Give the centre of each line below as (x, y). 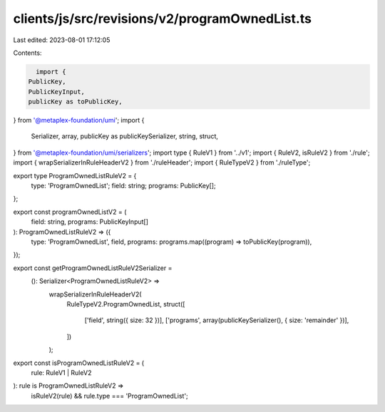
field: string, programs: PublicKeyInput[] (90, 222)
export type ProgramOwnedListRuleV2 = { (75, 175)
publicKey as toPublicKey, (75, 102)
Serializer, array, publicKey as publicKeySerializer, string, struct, (125, 136)
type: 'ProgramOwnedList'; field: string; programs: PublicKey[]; (124, 186)
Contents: (27, 53)
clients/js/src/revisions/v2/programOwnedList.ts (162, 19)
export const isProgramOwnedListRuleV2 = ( (79, 363)
